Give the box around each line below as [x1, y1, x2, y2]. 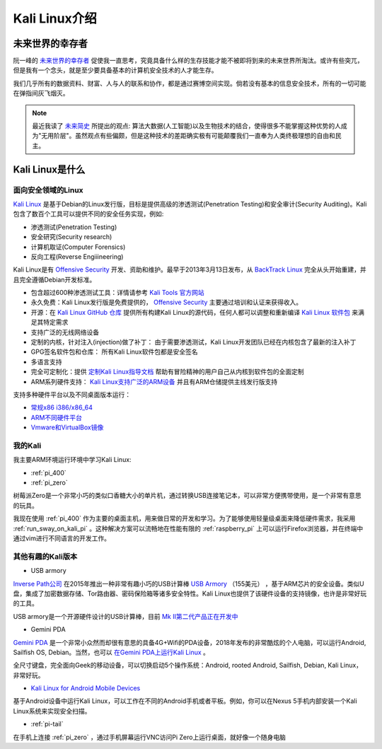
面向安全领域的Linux [13, 185, 84, 194]
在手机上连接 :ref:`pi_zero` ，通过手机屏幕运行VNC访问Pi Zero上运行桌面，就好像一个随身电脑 [13, 733, 286, 741]
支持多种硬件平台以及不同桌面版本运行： [13, 390, 131, 399]
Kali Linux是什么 [13, 163, 86, 175]
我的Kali [13, 441, 42, 451]
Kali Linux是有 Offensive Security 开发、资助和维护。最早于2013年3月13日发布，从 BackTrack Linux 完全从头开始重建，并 [13, 265, 367, 274]
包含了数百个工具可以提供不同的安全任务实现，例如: [13, 209, 164, 219]
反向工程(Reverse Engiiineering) [30, 252, 124, 261]
